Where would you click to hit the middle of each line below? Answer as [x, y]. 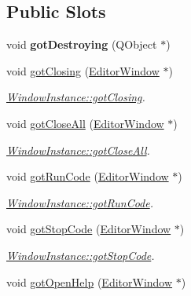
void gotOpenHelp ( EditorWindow [90, 281]
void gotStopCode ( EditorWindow [89, 229]
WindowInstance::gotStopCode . [81, 255]
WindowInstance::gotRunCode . [80, 202]
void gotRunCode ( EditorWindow [88, 176]
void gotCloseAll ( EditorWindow [85, 123]
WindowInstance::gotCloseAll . [78, 150]
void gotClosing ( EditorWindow [83, 70]
